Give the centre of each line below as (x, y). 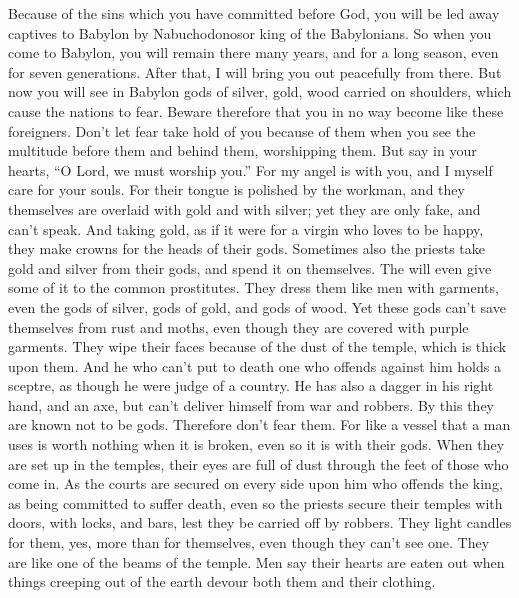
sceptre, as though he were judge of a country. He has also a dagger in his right (251, 385)
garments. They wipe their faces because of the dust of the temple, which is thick (257, 346)
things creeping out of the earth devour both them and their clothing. (222, 581)
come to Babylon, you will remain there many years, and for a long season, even (253, 52)
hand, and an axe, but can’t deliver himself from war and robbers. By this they (251, 404)
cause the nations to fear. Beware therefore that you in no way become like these (256, 110)
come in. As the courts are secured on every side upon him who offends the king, (255, 483)
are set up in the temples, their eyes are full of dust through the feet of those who (258, 463)
